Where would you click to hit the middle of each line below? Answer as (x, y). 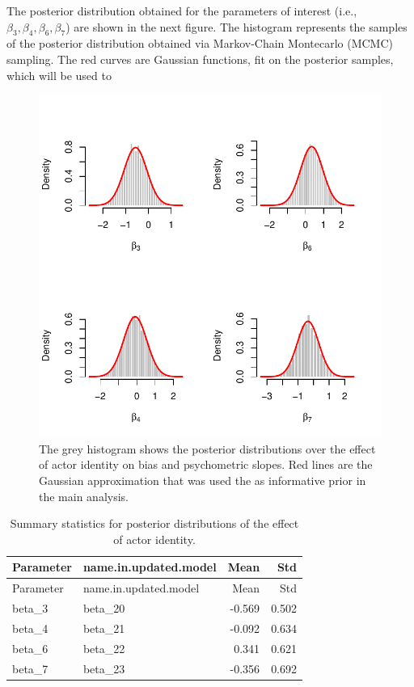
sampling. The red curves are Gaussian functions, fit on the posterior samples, (200, 59)
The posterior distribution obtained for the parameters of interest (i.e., (182, 11)
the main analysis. (84, 496)
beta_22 (104, 648)
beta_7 (30, 668)
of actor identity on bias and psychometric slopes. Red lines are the (206, 464)
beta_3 (30, 608)
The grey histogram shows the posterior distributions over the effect (207, 448)
